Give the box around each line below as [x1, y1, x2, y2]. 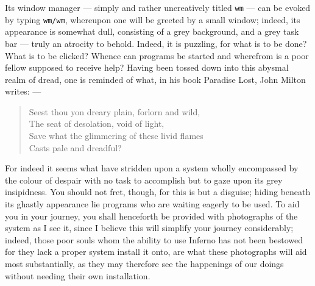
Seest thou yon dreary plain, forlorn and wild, [29, 105, 200, 118]
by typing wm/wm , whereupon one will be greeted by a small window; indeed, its [5, 13, 300, 26]
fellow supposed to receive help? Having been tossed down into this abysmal [5, 61, 289, 74]
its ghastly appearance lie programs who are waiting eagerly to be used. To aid [5, 198, 300, 210]
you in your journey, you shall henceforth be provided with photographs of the [5, 209, 298, 222]
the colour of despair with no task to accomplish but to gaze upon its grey [5, 173, 283, 186]
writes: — [5, 85, 41, 98]
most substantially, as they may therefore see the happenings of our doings [5, 257, 284, 270]
